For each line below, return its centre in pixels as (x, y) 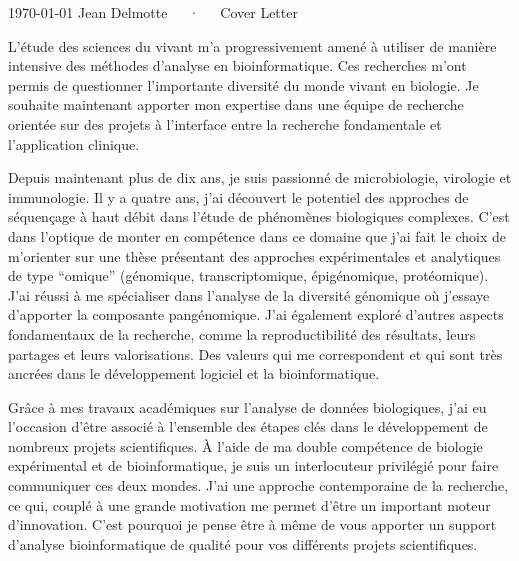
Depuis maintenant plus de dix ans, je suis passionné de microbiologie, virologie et (260, 177)
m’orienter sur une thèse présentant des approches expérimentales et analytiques (254, 255)
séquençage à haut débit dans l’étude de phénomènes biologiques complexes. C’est (259, 216)
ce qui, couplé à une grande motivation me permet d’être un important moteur (249, 504)
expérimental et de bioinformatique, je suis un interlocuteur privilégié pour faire (253, 465)
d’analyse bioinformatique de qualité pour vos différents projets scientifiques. (243, 543)
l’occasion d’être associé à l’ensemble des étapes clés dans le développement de (248, 426)
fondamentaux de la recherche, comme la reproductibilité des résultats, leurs (242, 333)
